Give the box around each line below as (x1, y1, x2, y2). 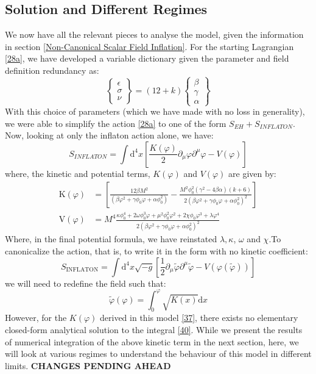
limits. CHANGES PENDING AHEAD (5, 359, 171, 372)
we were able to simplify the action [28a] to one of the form (5, 117, 226, 129)
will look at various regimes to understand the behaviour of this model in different (5, 347, 312, 360)
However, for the (5, 311, 67, 324)
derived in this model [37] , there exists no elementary (100, 311, 298, 324)
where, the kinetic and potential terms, (5, 167, 150, 179)
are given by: (228, 167, 276, 179)
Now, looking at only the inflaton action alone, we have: (5, 129, 214, 142)
